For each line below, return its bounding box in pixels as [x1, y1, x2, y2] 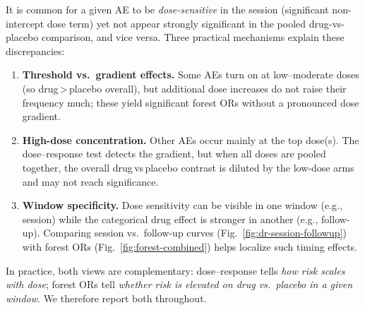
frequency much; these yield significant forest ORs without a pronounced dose [22, 95, 359, 109]
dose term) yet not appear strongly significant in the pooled [47, 16, 306, 30]
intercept [6, 16, 44, 30]
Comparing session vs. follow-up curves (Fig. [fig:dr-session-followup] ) [43, 225, 347, 240]
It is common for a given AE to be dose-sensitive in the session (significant [6, 2, 329, 16]
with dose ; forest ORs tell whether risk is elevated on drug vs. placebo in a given [6, 277, 353, 292]
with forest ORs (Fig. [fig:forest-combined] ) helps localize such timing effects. [22, 239, 357, 254]
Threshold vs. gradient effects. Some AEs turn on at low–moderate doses [22, 67, 359, 82]
